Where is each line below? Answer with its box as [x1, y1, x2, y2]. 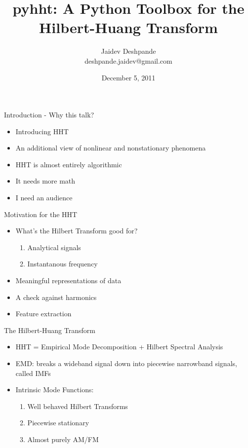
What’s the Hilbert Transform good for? [15, 225, 138, 236]
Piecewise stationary [27, 417, 89, 428]
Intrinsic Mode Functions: [15, 384, 94, 395]
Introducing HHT [15, 126, 69, 136]
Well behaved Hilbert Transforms [27, 401, 128, 411]
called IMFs [15, 368, 51, 378]
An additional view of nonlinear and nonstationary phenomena [15, 143, 206, 153]
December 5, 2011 [101, 72, 156, 82]
